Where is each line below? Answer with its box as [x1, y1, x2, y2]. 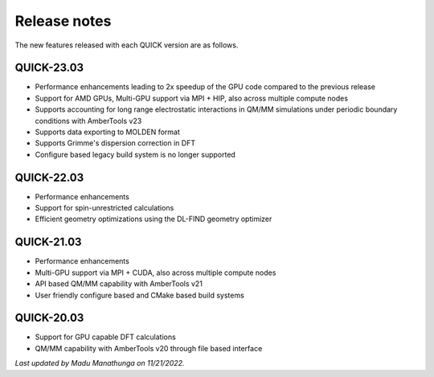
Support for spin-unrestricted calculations [35, 203, 174, 213]
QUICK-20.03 [14, 311, 84, 325]
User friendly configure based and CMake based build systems [35, 290, 244, 300]
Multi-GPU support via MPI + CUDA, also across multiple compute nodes [35, 268, 276, 277]
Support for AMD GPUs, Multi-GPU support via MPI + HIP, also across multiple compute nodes [35, 93, 349, 103]
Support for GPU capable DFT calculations [35, 332, 176, 342]
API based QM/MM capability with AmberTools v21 [35, 279, 203, 289]
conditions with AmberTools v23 [35, 116, 142, 125]
